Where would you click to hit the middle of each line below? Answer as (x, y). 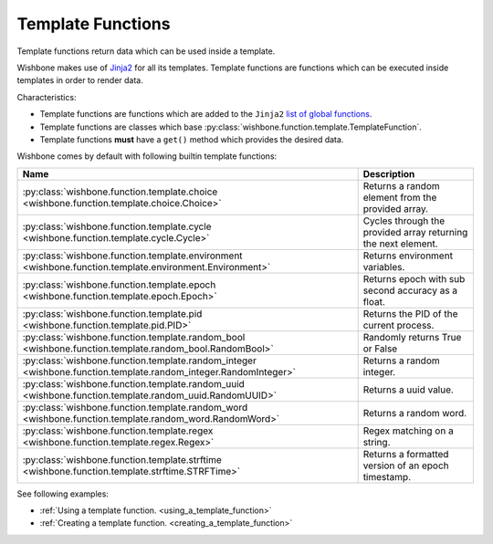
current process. (399, 325)
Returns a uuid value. (408, 390)
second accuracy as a (410, 290)
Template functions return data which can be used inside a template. (146, 51)
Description (389, 173)
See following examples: (63, 494)
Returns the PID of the (410, 313)
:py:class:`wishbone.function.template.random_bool (134, 337)
